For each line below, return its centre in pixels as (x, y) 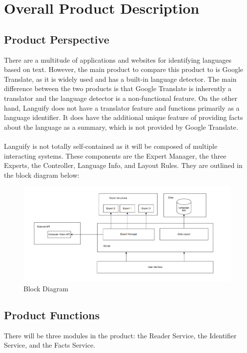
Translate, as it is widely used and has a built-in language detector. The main (120, 79)
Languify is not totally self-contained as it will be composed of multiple (111, 146)
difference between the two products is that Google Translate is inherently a (118, 88)
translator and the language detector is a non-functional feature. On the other (121, 98)
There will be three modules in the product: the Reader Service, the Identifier (120, 335)
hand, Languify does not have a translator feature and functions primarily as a (122, 107)
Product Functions (52, 315)
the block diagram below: (42, 175)
